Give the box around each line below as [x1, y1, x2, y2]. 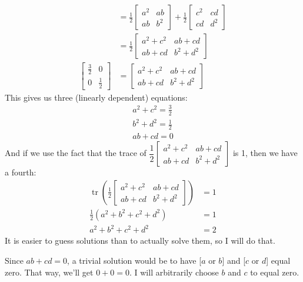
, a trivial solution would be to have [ [67, 254, 202, 266]
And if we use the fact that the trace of [5, 147, 146, 159]
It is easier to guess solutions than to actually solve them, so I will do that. [5, 234, 275, 247]
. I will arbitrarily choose [129, 266, 219, 278]
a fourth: [5, 166, 36, 178]
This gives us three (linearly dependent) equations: [5, 91, 188, 103]
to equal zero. [250, 266, 299, 278]
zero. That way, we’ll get [5, 266, 94, 278]
